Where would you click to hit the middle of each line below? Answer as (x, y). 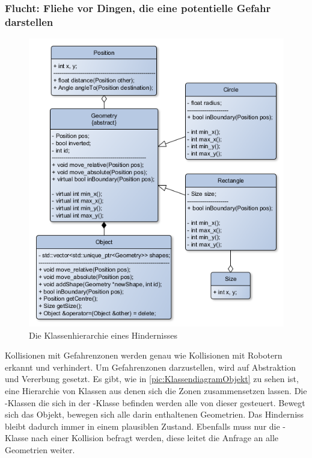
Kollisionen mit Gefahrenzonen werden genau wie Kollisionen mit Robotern (144, 355)
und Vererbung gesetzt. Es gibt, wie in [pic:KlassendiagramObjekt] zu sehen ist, (152, 379)
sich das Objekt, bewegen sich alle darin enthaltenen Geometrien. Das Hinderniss (154, 414)
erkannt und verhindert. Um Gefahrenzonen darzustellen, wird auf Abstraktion (150, 367)
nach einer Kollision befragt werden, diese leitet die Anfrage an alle (155, 438)
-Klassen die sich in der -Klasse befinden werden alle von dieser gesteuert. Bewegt (155, 402)
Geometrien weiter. (40, 449)
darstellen (29, 21)
